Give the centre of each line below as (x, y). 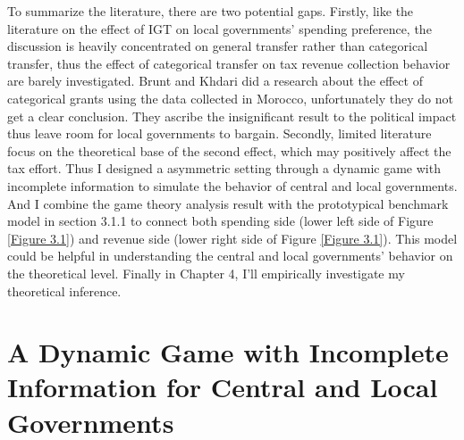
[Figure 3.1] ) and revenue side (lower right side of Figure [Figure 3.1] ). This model (232, 238)
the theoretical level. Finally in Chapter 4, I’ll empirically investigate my (206, 273)
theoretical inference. (64, 291)
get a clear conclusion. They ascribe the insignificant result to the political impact (232, 116)
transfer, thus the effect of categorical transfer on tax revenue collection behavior (229, 63)
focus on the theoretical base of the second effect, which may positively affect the (229, 150)
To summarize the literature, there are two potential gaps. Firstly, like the (211, 11)
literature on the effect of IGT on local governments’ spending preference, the (219, 28)
